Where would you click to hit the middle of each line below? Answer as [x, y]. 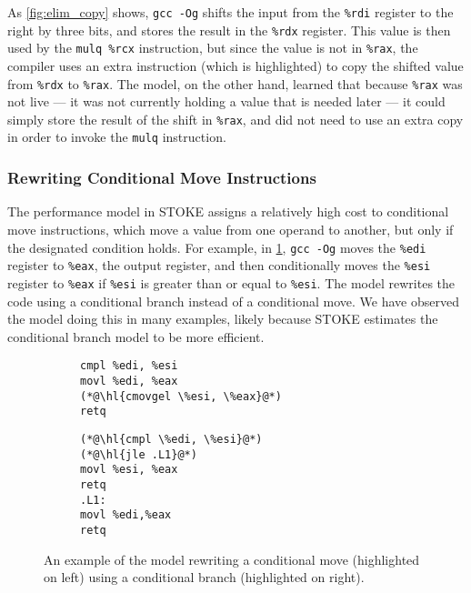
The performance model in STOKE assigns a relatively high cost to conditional [228, 211]
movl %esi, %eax [129, 470]
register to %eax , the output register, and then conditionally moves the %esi [219, 265]
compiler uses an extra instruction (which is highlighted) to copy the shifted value [235, 65]
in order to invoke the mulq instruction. [117, 137]
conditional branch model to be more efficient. [136, 336]
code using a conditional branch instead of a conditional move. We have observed [233, 301]
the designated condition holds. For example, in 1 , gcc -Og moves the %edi [217, 247]
